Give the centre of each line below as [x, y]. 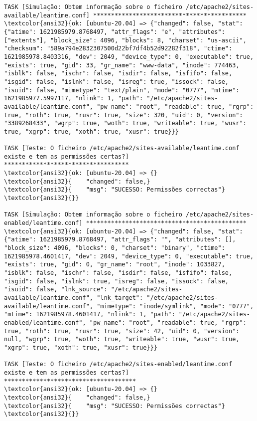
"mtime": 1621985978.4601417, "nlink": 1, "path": [90, 315]
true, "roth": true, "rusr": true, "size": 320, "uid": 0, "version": [124, 115]
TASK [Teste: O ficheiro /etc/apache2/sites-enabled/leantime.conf [118, 364]
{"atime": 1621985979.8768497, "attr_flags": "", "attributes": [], [120, 240]
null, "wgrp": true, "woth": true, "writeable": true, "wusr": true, [122, 339]
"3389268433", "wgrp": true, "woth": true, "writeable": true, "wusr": [125, 123]
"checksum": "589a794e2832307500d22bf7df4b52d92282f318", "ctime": [118, 49]
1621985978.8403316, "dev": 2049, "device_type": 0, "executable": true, [129, 57]
